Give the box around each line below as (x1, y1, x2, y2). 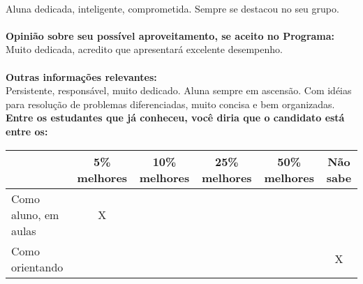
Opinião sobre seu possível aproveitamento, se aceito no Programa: (6, 28, 335, 43)
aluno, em (11, 206, 59, 223)
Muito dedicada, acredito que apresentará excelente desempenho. (6, 42, 283, 57)
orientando (11, 258, 64, 275)
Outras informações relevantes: (6, 69, 157, 84)
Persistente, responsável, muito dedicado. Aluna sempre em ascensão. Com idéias (6, 83, 352, 98)
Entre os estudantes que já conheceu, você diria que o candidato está (6, 110, 345, 125)
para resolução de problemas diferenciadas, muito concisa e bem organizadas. (6, 96, 335, 111)
